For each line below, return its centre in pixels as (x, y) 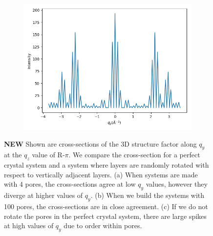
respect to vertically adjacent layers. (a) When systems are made (101, 174)
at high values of (29, 225)
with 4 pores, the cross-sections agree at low (70, 184)
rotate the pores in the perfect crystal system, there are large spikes (105, 216)
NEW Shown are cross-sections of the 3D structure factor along (100, 143)
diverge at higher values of (43, 195)
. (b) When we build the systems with (148, 195)
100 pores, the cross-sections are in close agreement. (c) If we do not (106, 206)
